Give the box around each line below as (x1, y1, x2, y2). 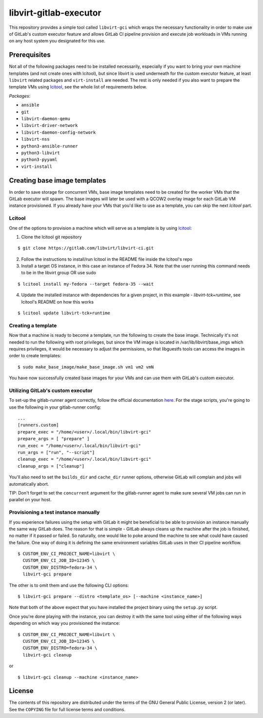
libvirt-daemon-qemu (21, 116, 71, 122)
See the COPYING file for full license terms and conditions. (9, 706, 126, 712)
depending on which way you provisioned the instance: (9, 620, 120, 626)
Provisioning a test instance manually (9, 509, 100, 516)
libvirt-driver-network (21, 123, 78, 128)
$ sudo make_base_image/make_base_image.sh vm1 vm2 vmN (18, 364, 154, 369)
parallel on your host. (9, 497, 52, 503)
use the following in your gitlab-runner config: (9, 404, 101, 410)
